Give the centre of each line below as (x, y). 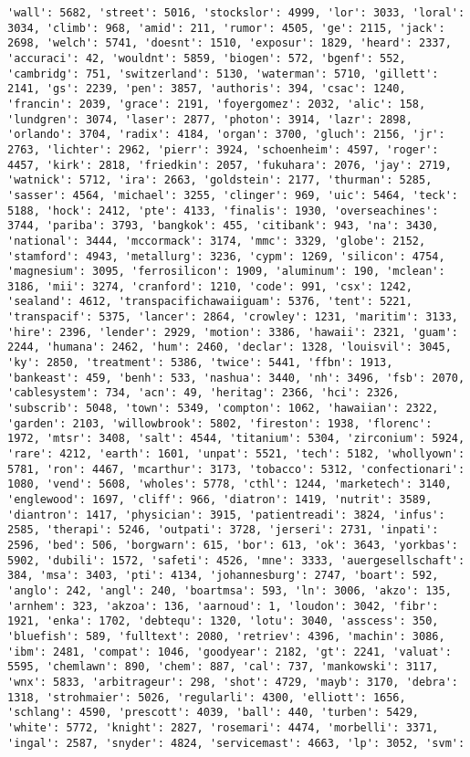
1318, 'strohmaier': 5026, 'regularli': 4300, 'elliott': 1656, (207, 697)
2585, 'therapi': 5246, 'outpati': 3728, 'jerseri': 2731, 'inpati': (223, 530)
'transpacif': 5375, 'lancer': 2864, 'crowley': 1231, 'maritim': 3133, (233, 317)
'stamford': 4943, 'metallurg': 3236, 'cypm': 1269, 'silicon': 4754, (226, 256)
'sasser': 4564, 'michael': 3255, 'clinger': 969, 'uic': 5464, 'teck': (233, 195)
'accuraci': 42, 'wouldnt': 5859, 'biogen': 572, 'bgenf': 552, (207, 58)
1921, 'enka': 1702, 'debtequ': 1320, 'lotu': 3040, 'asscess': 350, (223, 621)
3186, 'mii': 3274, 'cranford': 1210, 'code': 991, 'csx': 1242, (210, 286)
